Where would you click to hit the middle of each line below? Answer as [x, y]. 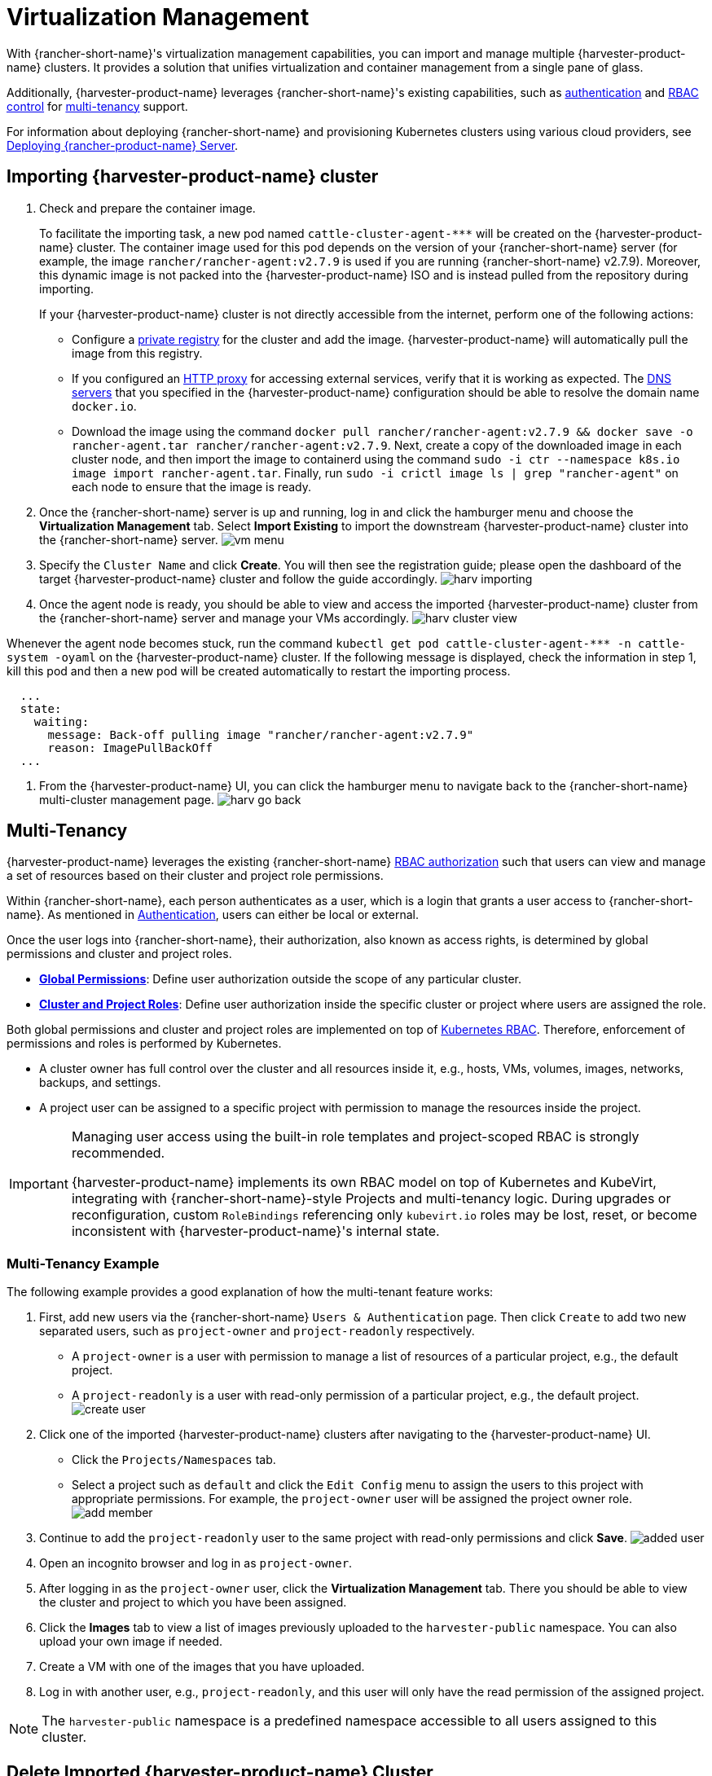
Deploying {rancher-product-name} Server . [123, 145]
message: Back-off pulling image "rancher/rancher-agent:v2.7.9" [261, 734]
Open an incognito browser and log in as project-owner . [196, 1563]
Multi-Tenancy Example [83, 1263]
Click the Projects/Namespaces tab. [174, 1460]
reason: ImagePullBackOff [130, 747]
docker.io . [104, 406]
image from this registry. [137, 353]
